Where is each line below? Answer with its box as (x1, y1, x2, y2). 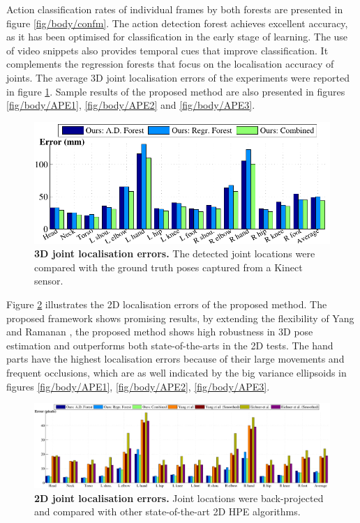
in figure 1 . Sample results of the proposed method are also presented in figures (6, 84, 345, 98)
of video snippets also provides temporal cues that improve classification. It (6, 43, 329, 57)
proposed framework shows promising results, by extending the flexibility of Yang (6, 310, 354, 325)
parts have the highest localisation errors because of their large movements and (6, 351, 345, 366)
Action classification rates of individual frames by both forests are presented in (6, 2, 343, 16)
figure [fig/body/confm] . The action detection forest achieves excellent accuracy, (6, 15, 348, 30)
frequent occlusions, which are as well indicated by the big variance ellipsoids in (6, 365, 347, 379)
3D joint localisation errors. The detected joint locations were (34, 246, 315, 261)
